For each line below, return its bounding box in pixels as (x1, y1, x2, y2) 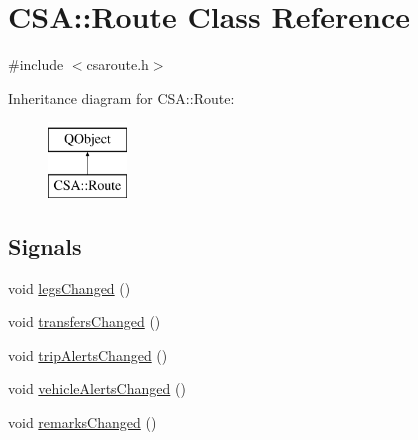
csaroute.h (86, 54, 149, 75)
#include (8, 54, 64, 75)
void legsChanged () (8, 277, 131, 298)
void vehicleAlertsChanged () (8, 378, 186, 399)
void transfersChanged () (8, 311, 161, 332)
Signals (8, 230, 82, 261)
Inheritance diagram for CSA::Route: (8, 87, 235, 108)
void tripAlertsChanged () (8, 344, 168, 365)
